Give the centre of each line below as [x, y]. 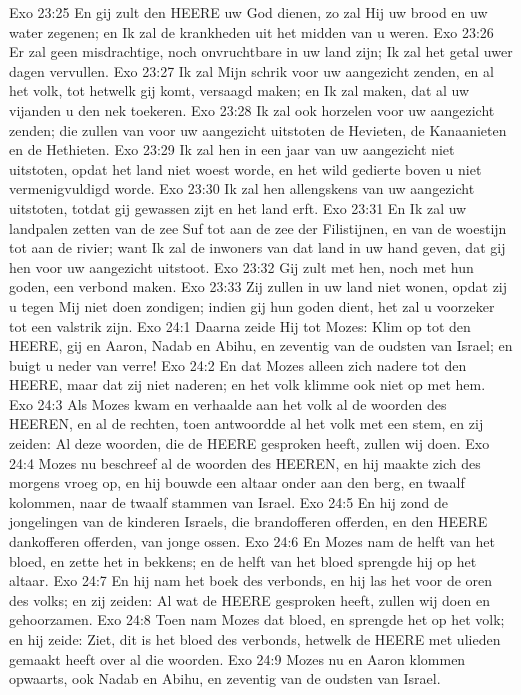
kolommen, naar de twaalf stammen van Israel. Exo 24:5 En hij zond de [228, 501]
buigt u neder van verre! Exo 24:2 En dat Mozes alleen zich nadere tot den [238, 364]
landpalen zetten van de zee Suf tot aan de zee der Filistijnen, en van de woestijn [258, 227]
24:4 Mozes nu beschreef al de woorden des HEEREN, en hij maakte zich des [245, 462]
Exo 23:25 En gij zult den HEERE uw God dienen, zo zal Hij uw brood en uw [248, 12]
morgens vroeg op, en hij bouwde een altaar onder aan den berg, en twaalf [237, 482]
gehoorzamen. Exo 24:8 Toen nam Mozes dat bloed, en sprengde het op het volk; [257, 619]
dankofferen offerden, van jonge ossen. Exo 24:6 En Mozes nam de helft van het [252, 541]
